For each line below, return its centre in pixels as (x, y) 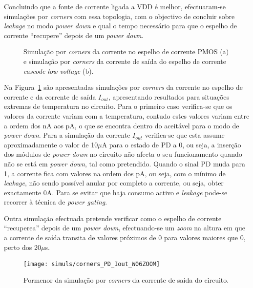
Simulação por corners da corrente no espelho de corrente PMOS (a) (126, 51)
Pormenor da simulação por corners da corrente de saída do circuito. (126, 279)
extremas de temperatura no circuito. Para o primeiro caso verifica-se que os (118, 106)
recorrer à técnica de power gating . (56, 202)
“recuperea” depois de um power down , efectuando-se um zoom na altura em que (125, 228)
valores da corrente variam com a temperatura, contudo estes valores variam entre (127, 115)
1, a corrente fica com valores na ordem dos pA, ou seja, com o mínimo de (115, 173)
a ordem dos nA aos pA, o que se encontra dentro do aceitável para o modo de (122, 125)
